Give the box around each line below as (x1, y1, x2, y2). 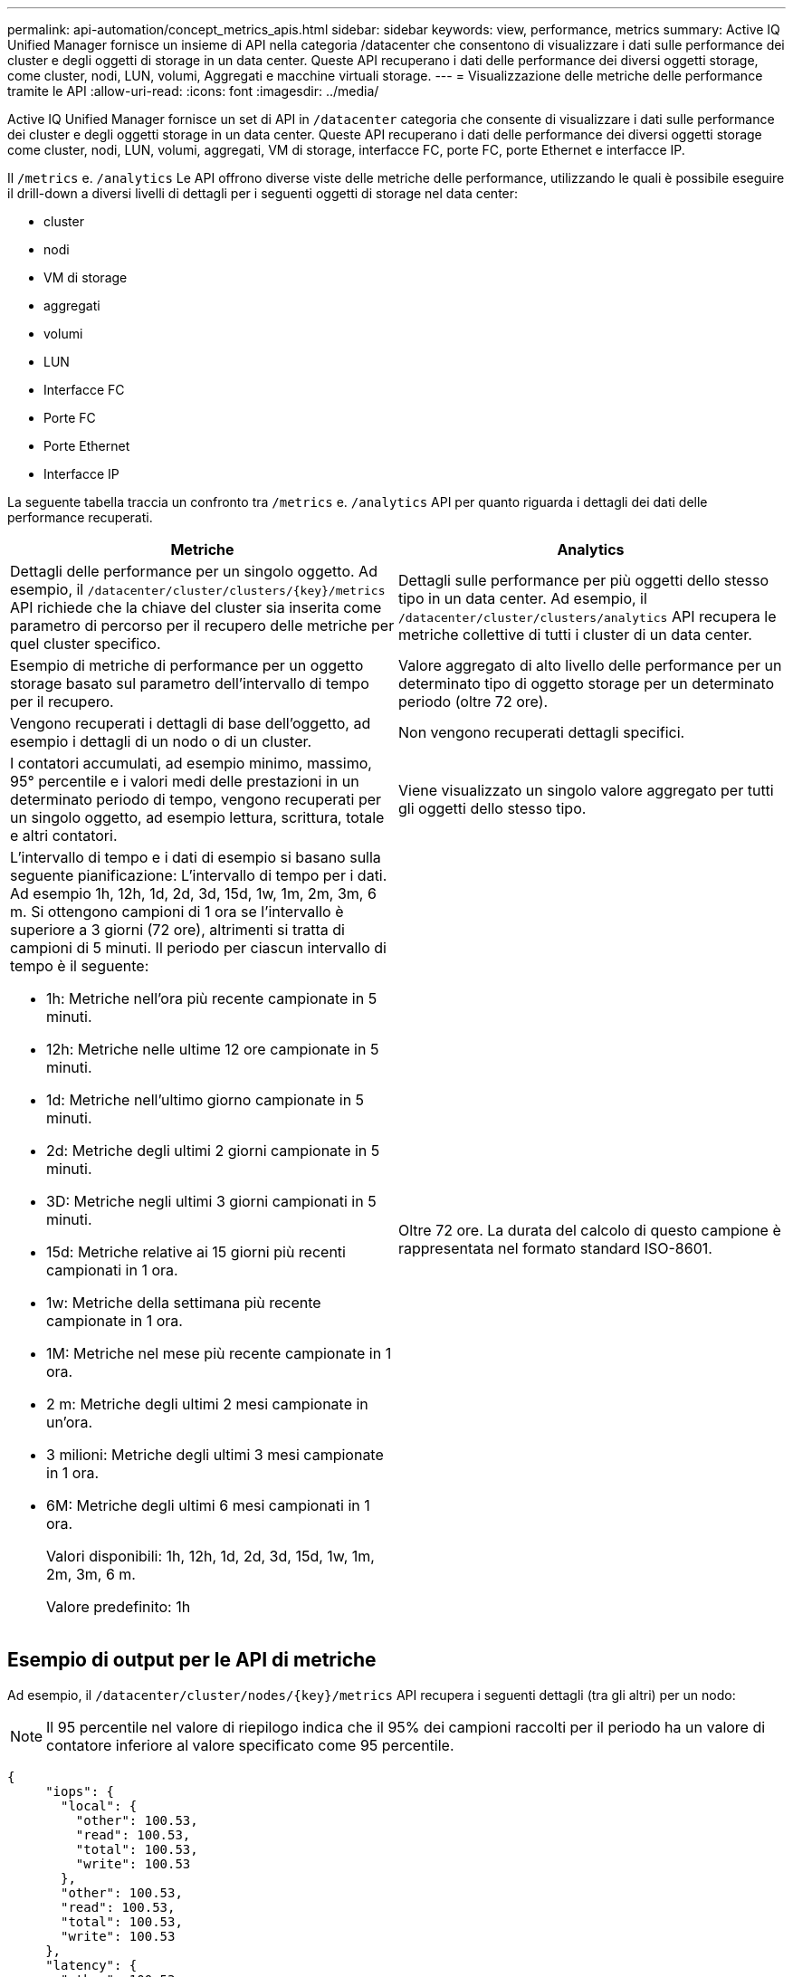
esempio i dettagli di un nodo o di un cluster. (10, 732, 312, 750)
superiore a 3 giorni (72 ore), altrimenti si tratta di (10, 921, 345, 939)
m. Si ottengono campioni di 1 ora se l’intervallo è (10, 903, 344, 921)
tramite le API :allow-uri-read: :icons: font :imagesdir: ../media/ (7, 83, 379, 99)
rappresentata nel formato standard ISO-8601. (398, 1239, 712, 1257)
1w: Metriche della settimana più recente (46, 1294, 321, 1312)
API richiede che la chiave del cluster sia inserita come (10, 598, 382, 616)
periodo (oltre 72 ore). (398, 692, 549, 711)
